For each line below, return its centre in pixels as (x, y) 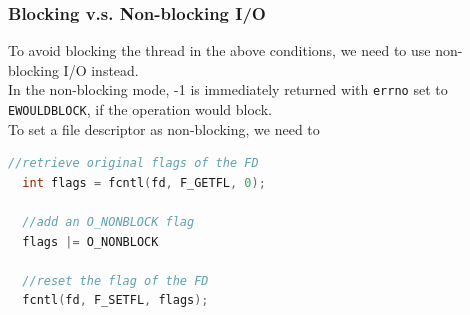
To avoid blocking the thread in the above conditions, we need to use (219, 50)
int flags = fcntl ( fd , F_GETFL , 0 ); (144, 182)
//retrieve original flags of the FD (133, 163)
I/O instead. (101, 69)
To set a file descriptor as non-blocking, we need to (164, 128)
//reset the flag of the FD (115, 280)
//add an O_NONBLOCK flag (108, 222)
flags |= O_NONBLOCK (90, 241)
